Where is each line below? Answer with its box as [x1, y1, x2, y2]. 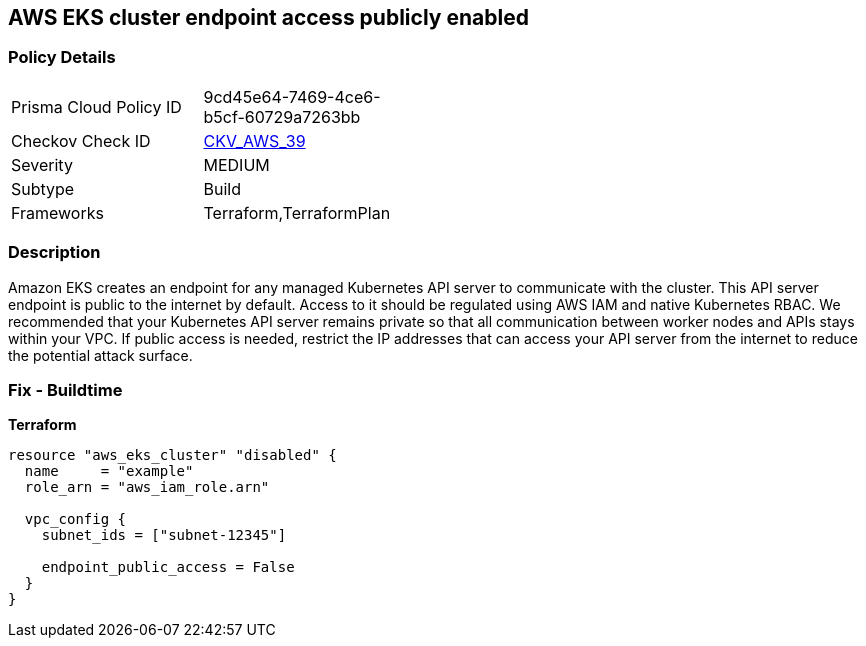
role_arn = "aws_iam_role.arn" [24, 479, 270, 496]
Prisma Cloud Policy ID [11, 96, 182, 117]
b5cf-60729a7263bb [203, 106, 361, 127]
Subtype [11, 178, 75, 199]
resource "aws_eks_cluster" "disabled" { [8, 447, 337, 464]
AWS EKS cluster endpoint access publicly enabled [8, 5, 529, 30]
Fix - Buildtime [8, 379, 123, 400]
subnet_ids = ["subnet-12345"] [41, 527, 287, 544]
